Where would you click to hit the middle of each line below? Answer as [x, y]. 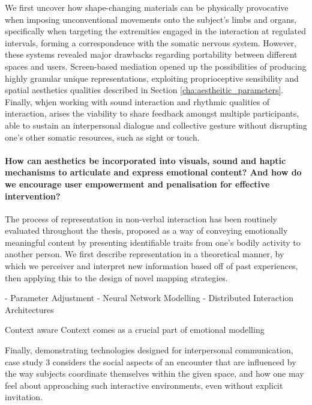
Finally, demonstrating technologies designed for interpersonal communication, [149, 350]
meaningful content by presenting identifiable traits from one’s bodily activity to [153, 242]
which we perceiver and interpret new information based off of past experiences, [151, 266]
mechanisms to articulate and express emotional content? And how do [153, 172]
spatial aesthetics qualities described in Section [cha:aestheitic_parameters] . [144, 90]
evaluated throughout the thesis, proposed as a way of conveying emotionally [146, 230]
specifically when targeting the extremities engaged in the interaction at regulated [155, 31]
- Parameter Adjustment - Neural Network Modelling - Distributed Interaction [149, 298]
